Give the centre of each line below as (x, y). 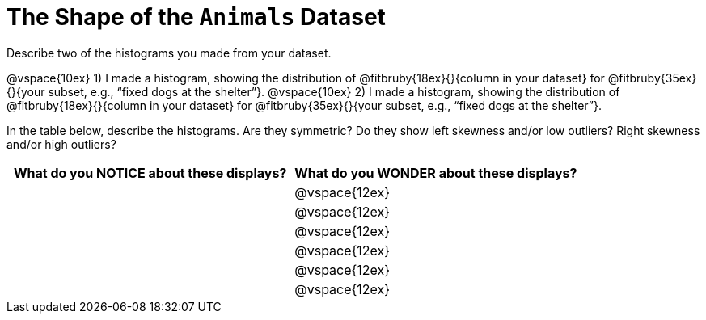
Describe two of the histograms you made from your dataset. (169, 53)
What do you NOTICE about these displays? (150, 173)
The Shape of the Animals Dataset (196, 17)
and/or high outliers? (61, 144)
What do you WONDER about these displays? (436, 173)
